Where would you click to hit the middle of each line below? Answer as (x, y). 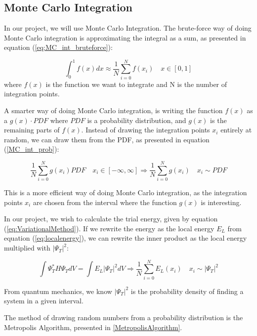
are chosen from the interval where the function (105, 202)
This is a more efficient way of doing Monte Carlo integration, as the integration (126, 192)
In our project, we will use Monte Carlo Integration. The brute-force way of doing (128, 28)
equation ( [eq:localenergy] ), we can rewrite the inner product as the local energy (126, 238)
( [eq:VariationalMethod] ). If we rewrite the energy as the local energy (109, 228)
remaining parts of (32, 130)
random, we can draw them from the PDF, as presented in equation (107, 139)
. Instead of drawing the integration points (146, 130)
